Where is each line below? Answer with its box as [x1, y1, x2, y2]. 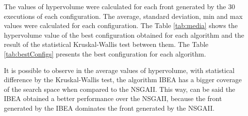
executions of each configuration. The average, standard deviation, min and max [4, 11, 243, 21]
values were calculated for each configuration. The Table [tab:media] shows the [4, 20, 238, 30]
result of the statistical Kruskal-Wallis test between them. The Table [4, 39, 209, 49]
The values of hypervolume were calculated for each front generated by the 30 [4, 1, 235, 11]
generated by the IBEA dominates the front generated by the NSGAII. [4, 102, 215, 113]
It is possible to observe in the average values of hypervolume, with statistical [4, 65, 235, 75]
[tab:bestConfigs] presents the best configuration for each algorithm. [4, 48, 206, 58]
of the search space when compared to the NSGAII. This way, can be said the [4, 84, 235, 94]
